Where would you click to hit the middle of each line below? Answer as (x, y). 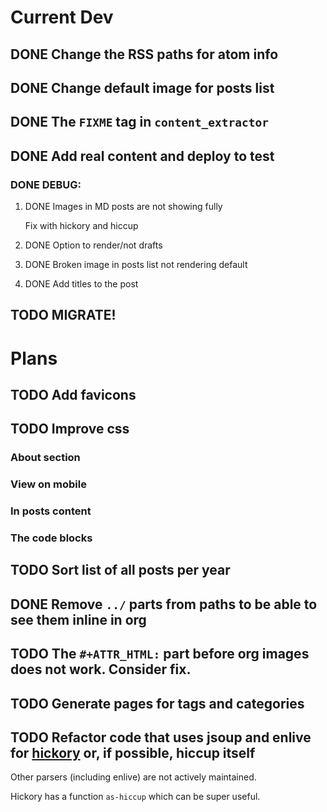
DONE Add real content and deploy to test (142, 156)
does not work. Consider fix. (101, 669)
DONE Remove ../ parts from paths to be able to (164, 604)
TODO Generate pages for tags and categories (157, 703)
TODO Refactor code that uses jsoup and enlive (161, 737)
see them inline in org (78, 619)
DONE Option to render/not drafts (93, 245)
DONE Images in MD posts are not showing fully (123, 207)
